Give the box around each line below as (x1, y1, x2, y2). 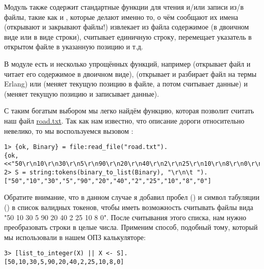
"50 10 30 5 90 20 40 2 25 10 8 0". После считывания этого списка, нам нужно (4, 212, 247, 222)
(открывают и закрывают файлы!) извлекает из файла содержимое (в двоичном (4, 21, 249, 32)
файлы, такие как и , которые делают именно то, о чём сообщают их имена (4, 11, 239, 22)
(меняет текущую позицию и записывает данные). (4, 88, 159, 99)
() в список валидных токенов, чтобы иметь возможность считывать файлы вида (4, 202, 253, 212)
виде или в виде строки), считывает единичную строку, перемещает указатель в (4, 31, 252, 42)
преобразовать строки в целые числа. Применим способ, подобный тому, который (4, 222, 258, 232)
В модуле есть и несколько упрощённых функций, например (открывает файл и (4, 58, 251, 69)
